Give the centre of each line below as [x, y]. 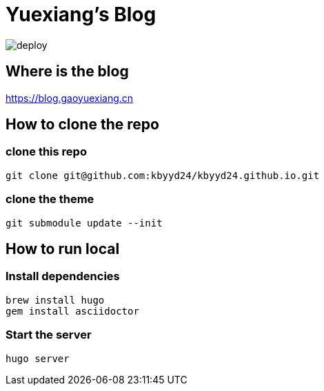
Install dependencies [63, 276]
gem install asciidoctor [72, 311]
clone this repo [46, 152]
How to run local [63, 249]
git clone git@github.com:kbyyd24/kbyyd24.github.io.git [163, 175]
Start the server [49, 335]
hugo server [38, 358]
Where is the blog [67, 72]
